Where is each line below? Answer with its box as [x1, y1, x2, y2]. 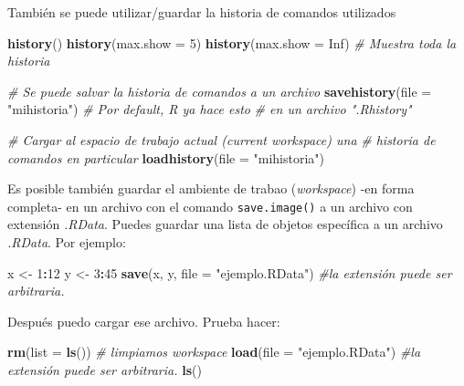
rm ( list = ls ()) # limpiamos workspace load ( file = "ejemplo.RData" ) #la [7, 342, 421, 361]
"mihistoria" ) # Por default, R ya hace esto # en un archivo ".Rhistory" [7, 99, 412, 119]
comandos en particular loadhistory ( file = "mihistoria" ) [7, 148, 325, 167]
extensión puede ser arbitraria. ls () [7, 360, 202, 379]
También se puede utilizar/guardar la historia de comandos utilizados [7, 3, 396, 21]
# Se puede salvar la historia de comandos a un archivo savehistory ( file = [7, 81, 432, 100]
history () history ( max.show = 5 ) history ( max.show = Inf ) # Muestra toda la [7, 33, 457, 52]
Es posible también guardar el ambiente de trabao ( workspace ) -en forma [7, 179, 415, 198]
